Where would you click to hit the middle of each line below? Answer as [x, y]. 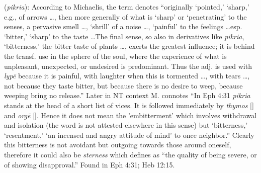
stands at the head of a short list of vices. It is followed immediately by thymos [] [129, 105]
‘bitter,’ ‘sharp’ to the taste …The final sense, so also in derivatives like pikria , [124, 36]
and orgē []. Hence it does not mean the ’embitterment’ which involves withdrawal [130, 115]
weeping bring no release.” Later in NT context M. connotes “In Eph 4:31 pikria [127, 95]
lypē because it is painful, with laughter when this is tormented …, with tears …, [127, 76]
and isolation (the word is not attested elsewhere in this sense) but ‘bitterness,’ [126, 125]
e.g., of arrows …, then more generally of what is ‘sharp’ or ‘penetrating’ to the [125, 16]
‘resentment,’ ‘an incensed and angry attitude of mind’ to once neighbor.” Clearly [129, 135]
